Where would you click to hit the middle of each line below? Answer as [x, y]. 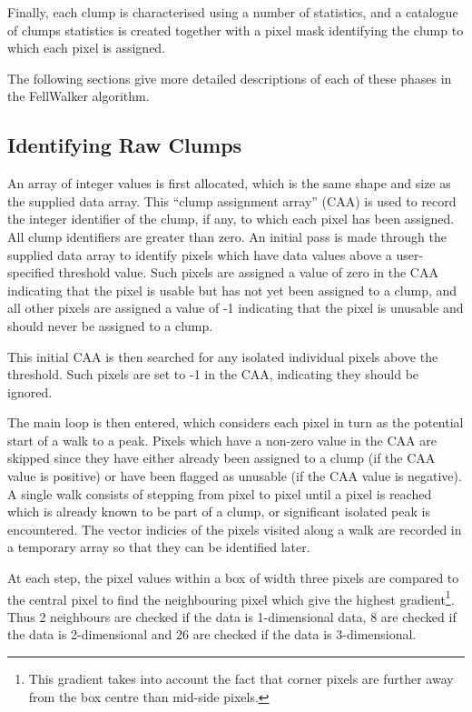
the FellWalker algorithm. [79, 96]
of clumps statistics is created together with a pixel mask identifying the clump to [236, 30]
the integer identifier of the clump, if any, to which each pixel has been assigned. [231, 219]
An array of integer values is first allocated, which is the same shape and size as [229, 183]
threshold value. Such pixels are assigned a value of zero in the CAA [248, 272]
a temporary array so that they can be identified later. [159, 547]
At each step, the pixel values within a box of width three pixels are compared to [233, 578]
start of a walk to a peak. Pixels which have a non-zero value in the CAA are [222, 440]
